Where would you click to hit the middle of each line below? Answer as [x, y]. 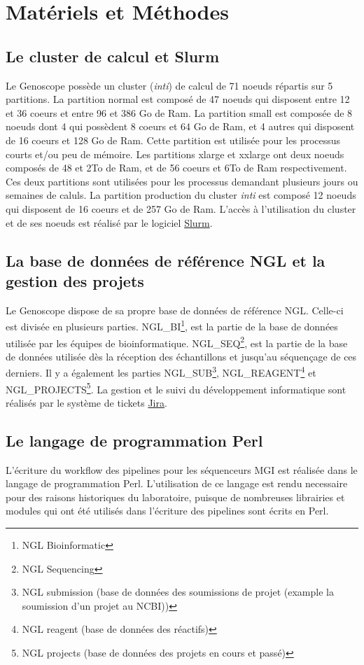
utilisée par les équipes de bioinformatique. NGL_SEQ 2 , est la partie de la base [177, 342]
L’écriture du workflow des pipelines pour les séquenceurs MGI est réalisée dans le [182, 469]
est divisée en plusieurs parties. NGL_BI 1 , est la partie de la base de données [172, 325]
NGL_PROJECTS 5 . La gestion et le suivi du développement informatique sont [176, 388]
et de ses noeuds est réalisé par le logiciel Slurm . [109, 222]
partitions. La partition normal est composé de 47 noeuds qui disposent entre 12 [178, 99]
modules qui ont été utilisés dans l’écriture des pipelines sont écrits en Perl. [167, 511]
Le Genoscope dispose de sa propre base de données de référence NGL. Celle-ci [175, 310]
